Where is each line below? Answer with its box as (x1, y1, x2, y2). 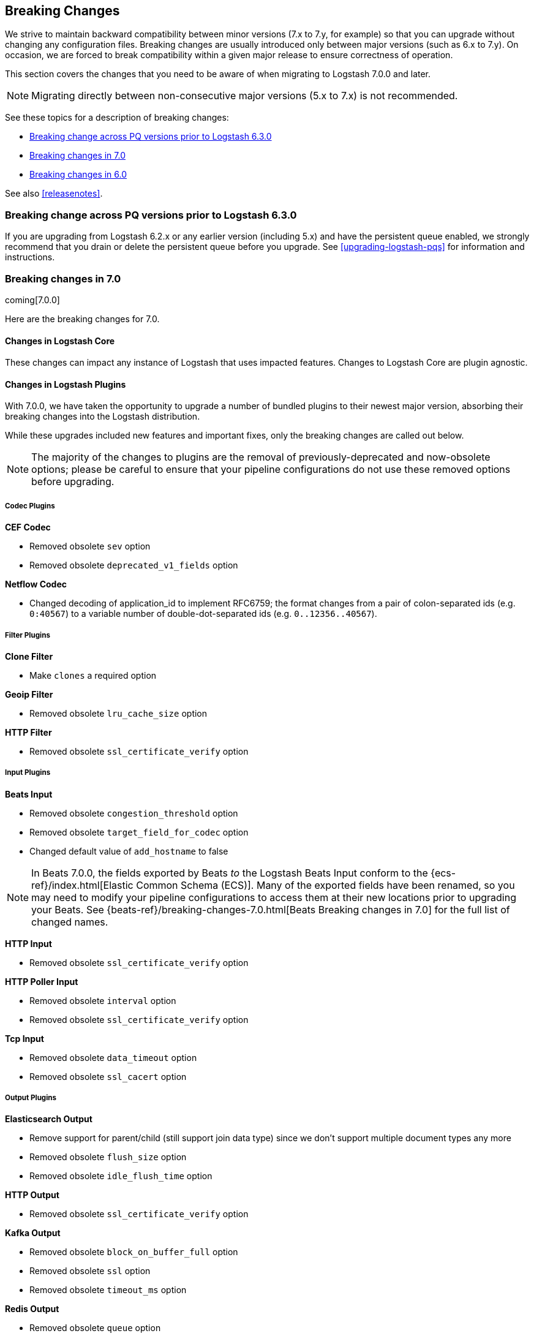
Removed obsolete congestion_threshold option (29, 807, 238, 818)
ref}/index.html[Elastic (31, 878, 133, 891)
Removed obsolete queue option (29, 1323, 161, 1334)
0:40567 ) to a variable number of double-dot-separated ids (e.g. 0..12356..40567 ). (29, 608, 377, 619)
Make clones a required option (29, 670, 157, 681)
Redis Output (5, 1304, 59, 1315)
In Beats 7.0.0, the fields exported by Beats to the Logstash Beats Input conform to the (31, 866, 428, 879)
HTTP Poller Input (5, 976, 78, 987)
